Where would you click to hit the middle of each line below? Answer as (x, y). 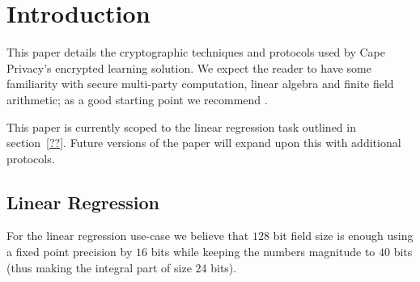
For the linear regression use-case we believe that (128, 236)
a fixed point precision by (70, 252)
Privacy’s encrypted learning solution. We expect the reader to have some (189, 67)
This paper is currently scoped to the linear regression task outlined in (181, 126)
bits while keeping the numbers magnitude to (263, 252)
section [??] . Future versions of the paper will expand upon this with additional (204, 143)
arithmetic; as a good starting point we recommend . (137, 99)
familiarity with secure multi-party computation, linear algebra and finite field (200, 84)
